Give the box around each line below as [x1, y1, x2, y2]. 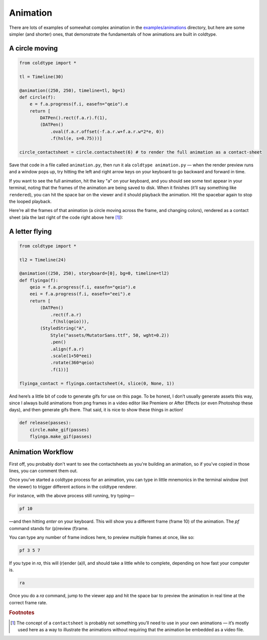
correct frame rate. [9, 599, 48, 606]
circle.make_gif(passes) [29, 427, 90, 432]
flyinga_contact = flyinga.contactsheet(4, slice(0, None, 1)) [19, 380, 175, 386]
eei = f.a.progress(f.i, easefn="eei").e [29, 291, 131, 297]
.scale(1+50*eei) [50, 353, 92, 358]
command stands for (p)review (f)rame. [9, 525, 89, 531]
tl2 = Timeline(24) [19, 257, 66, 263]
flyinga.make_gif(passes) [29, 434, 92, 439]
